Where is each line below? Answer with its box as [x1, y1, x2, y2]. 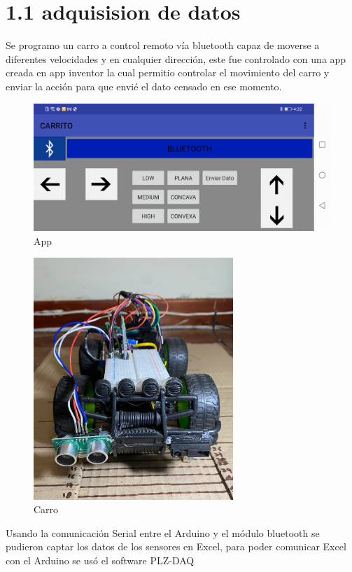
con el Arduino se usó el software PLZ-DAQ [6, 553, 195, 568]
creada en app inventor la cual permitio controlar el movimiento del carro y [6, 65, 330, 80]
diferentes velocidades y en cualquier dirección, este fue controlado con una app [6, 51, 346, 66]
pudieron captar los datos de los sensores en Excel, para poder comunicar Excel [6, 539, 346, 554]
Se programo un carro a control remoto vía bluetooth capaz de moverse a [6, 38, 320, 53]
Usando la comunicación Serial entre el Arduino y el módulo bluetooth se [6, 525, 320, 540]
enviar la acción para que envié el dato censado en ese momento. [6, 78, 282, 93]
